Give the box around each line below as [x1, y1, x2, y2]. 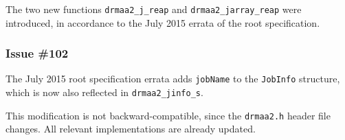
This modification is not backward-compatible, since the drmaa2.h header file [5, 108, 331, 122]
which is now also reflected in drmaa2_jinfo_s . [5, 85, 203, 100]
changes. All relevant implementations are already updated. [5, 121, 256, 136]
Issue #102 [5, 45, 69, 62]
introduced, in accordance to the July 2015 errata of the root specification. [5, 15, 320, 30]
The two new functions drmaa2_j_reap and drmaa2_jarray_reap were [5, 2, 302, 16]
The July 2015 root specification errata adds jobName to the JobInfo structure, [5, 71, 340, 86]
